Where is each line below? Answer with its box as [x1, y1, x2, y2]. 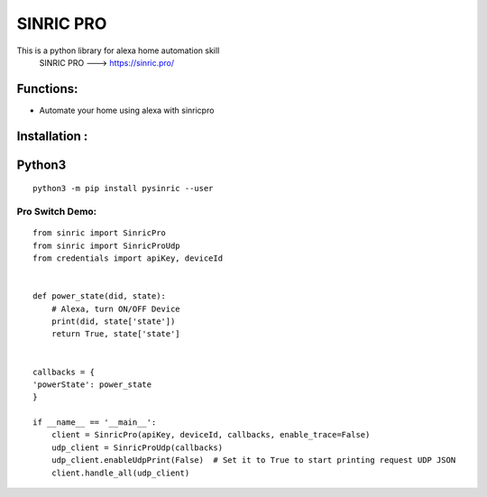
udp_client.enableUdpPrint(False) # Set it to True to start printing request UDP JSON [51, 456, 456, 465]
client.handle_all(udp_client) [51, 467, 190, 478]
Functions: [16, 81, 78, 97]
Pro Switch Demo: [16, 206, 97, 218]
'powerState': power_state [32, 379, 152, 390]
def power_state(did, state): [32, 291, 167, 301]
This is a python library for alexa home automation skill [16, 45, 220, 56]
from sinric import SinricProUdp [32, 240, 180, 251]
